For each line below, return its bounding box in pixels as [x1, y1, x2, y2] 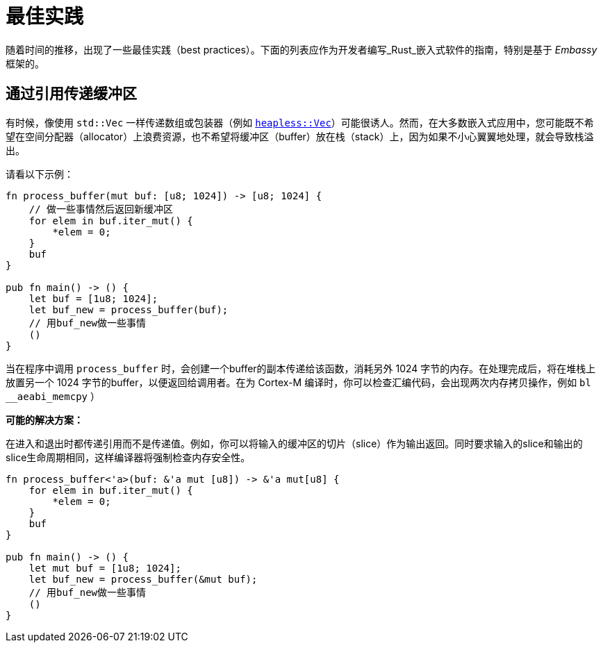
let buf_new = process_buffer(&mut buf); [28, 573, 258, 585]
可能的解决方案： [6, 413, 83, 426]
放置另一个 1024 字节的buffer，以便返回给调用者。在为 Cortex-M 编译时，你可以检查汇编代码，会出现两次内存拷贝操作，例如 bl [6, 376, 591, 388]
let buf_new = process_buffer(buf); [28, 304, 229, 315]
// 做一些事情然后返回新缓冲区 [28, 203, 174, 215]
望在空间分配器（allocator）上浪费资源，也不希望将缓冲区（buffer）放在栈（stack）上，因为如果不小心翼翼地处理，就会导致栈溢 [6, 130, 594, 142]
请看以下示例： [6, 167, 74, 180]
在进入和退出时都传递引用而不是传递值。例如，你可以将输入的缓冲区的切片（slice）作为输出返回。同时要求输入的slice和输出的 [6, 437, 583, 449]
